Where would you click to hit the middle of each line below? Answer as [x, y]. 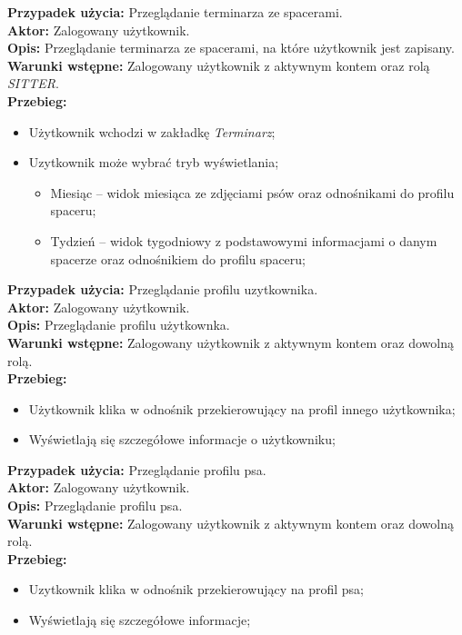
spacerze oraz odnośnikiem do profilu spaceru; [178, 258]
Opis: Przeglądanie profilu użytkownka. [119, 325]
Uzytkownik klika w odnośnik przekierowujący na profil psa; [196, 589]
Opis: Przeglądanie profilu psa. [95, 506]
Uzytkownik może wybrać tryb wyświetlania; [154, 162]
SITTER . [33, 83]
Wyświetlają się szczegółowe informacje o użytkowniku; [182, 439]
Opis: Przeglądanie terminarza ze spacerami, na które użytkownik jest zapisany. [231, 48]
